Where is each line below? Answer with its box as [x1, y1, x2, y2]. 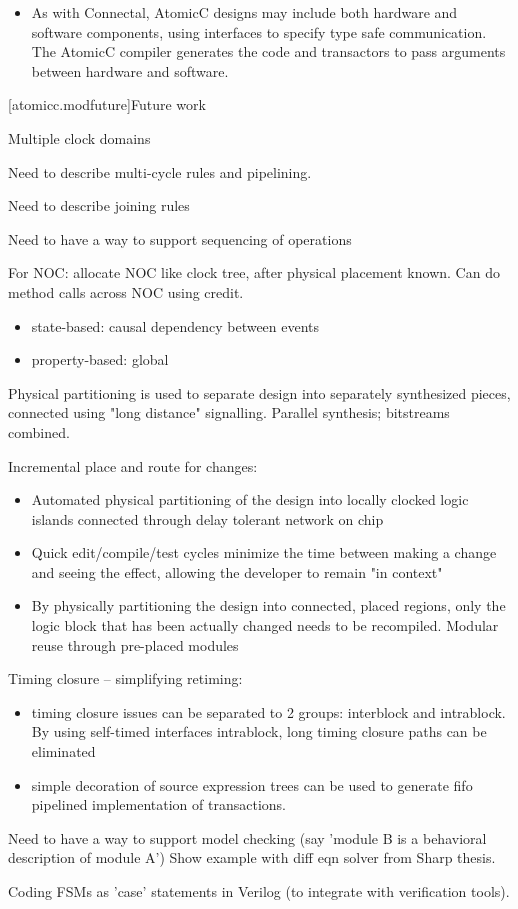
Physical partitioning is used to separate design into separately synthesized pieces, [8, 382, 511, 403]
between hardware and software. [31, 60, 229, 81]
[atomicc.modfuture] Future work [8, 94, 206, 115]
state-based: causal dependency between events [31, 315, 320, 336]
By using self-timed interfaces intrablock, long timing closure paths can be [31, 721, 487, 742]
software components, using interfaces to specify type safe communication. [31, 21, 487, 42]
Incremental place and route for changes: [8, 455, 258, 476]
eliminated [31, 741, 96, 762]
